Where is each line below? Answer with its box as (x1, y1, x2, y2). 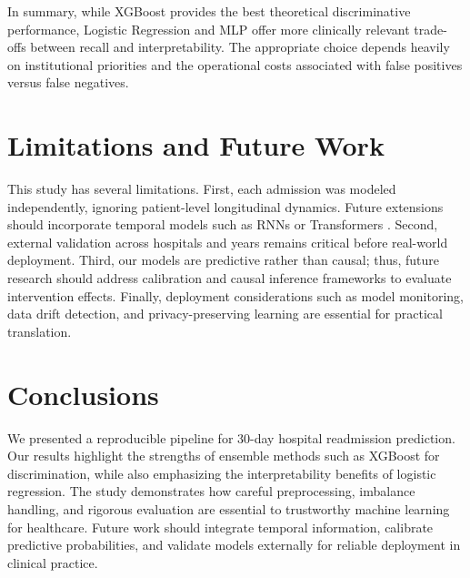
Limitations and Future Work (7, 127, 385, 164)
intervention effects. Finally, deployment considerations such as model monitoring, (7, 286, 464, 305)
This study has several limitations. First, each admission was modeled (7, 179, 396, 198)
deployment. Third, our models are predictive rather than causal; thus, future (7, 250, 439, 269)
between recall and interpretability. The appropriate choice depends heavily (30, 37, 450, 56)
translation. (7, 321, 72, 340)
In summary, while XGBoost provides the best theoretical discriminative (7, 2, 411, 20)
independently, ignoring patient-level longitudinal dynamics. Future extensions (7, 197, 444, 216)
